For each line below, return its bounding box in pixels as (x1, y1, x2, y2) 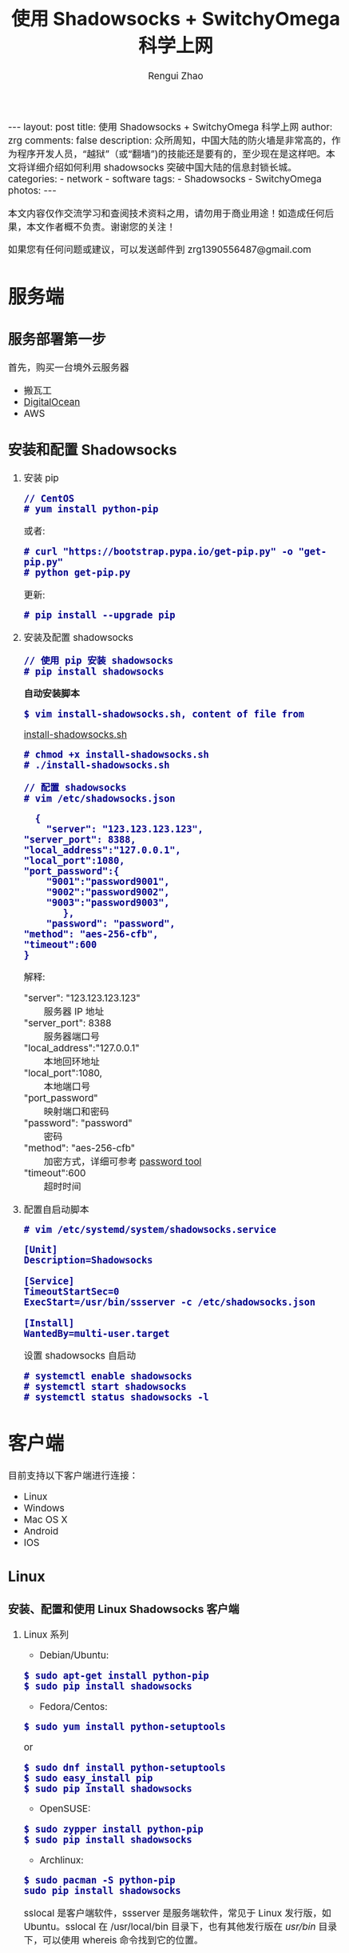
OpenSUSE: (39, 1803, 91, 1815)
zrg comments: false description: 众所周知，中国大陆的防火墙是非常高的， (8, 134, 331, 146)
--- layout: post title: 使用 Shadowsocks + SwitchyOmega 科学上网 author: (8, 121, 333, 133)
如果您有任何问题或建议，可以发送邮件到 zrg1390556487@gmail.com (8, 243, 311, 256)
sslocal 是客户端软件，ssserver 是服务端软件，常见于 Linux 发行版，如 (23, 1907, 331, 1919)
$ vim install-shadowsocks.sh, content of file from (23, 708, 305, 720)
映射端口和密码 (43, 1105, 109, 1118)
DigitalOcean (23, 395, 81, 408)
